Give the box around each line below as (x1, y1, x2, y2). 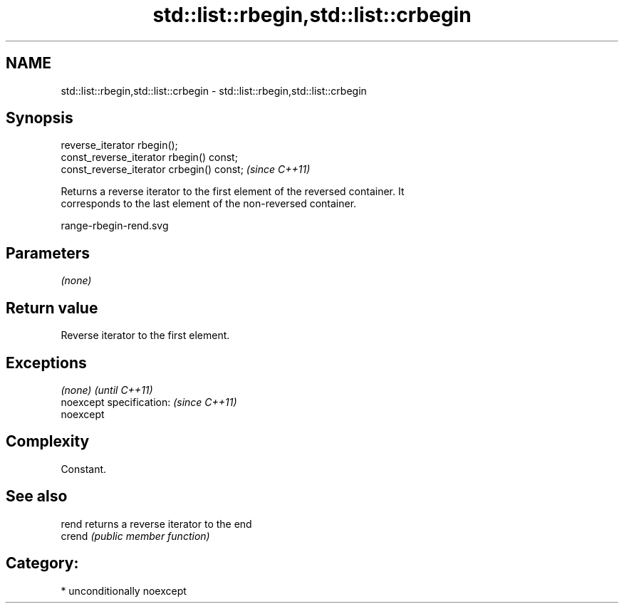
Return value (6, 298, 98, 317)
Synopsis (6, 109, 73, 127)
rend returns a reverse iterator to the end (61, 517, 252, 530)
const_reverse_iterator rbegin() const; (61, 151, 238, 164)
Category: (6, 554, 79, 573)
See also (6, 487, 68, 506)
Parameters (6, 244, 90, 262)
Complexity (6, 432, 90, 451)
